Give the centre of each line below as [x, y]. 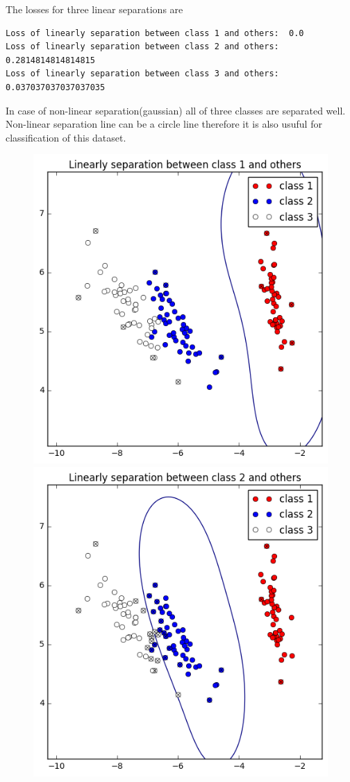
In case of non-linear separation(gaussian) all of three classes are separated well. [176, 110]
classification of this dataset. [66, 137]
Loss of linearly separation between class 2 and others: [142, 47]
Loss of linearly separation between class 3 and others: [142, 74]
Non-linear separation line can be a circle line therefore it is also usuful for [164, 124]
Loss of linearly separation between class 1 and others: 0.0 [155, 33]
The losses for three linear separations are [94, 9]
